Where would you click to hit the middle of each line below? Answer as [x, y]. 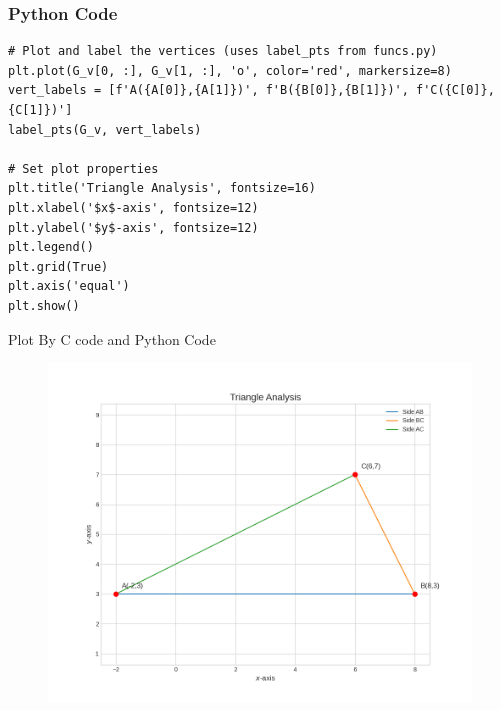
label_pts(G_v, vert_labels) [105, 129]
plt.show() [44, 305]
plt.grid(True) [58, 266]
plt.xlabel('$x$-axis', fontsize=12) [133, 207]
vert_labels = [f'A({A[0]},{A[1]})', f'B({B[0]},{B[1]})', [208, 90]
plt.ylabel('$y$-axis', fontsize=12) [133, 227]
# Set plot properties [83, 168]
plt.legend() [51, 247]
